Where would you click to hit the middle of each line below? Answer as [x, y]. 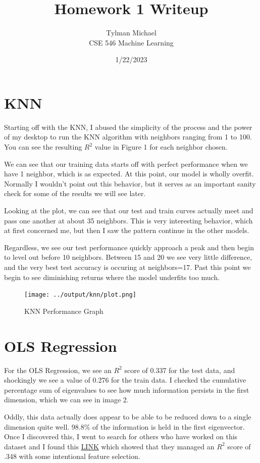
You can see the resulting [43, 147]
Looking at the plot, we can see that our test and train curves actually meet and [129, 210]
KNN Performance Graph [64, 311]
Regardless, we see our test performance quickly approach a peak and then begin [129, 247]
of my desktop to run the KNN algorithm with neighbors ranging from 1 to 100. [128, 137]
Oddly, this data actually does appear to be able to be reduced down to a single [128, 416]
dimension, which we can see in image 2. [66, 400]
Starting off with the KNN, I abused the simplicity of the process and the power [128, 127]
